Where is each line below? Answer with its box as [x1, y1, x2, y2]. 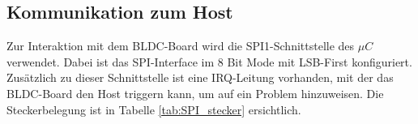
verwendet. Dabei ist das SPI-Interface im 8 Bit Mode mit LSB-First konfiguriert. [6, 53, 412, 70]
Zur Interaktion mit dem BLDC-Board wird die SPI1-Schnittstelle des [6, 37, 355, 54]
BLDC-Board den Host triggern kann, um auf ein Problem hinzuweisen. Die [6, 84, 384, 101]
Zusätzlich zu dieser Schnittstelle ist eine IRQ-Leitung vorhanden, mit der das [6, 69, 394, 86]
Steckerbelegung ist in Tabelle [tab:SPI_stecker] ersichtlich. [6, 100, 301, 118]
